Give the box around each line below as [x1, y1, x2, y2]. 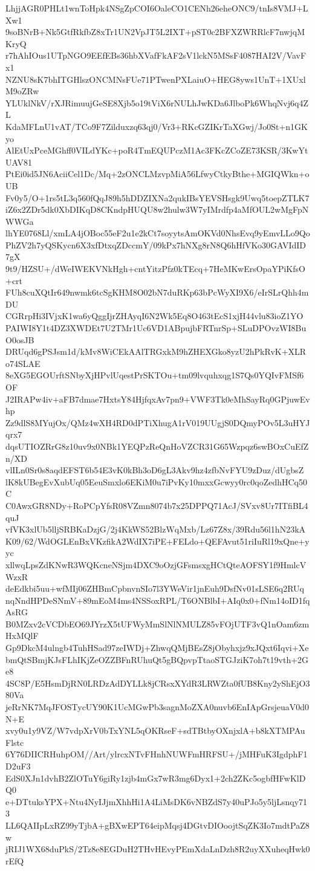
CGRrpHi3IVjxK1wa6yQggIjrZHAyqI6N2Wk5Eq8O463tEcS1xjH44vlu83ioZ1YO [5, 309, 304, 322]
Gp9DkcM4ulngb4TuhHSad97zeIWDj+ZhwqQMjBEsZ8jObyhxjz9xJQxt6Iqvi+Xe [5, 641, 309, 654]
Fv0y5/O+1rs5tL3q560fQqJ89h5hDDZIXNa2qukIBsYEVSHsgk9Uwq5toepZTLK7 [5, 191, 310, 204]
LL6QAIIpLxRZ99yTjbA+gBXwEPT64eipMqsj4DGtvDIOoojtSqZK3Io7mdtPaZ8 [5, 818, 310, 831]
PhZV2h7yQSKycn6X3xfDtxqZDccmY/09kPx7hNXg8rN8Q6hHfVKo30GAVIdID [5, 238, 307, 251]
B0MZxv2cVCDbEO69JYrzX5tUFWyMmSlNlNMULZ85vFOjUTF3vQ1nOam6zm [5, 617, 310, 630]
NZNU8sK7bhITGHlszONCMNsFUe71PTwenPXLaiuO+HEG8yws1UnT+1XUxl [5, 73, 306, 85]
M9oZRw [5, 85, 39, 97]
